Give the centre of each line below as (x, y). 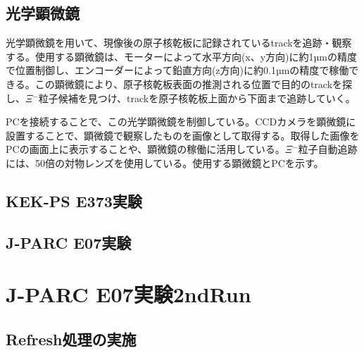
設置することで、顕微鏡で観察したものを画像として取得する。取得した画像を (183, 135)
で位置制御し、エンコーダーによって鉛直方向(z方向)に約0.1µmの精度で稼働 (177, 70)
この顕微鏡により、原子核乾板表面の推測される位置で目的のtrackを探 (194, 83)
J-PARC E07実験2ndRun (128, 294)
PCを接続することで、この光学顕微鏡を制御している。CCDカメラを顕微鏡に (181, 122)
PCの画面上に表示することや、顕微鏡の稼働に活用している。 (145, 149)
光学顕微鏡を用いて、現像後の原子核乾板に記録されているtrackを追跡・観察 (179, 43)
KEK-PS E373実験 (74, 200)
